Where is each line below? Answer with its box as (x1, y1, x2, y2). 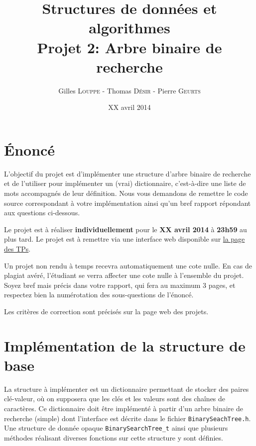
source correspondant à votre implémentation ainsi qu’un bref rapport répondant (4, 197, 251, 208)
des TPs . (4, 243, 31, 254)
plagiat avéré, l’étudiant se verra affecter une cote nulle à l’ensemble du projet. (4, 270, 244, 280)
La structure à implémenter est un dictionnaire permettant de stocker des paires (4, 383, 249, 394)
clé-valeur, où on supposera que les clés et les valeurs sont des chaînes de (4, 393, 226, 404)
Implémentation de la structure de (4, 335, 246, 356)
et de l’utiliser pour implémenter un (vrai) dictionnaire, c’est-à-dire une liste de (4, 178, 246, 188)
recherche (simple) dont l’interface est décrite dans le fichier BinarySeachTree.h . (4, 413, 251, 423)
